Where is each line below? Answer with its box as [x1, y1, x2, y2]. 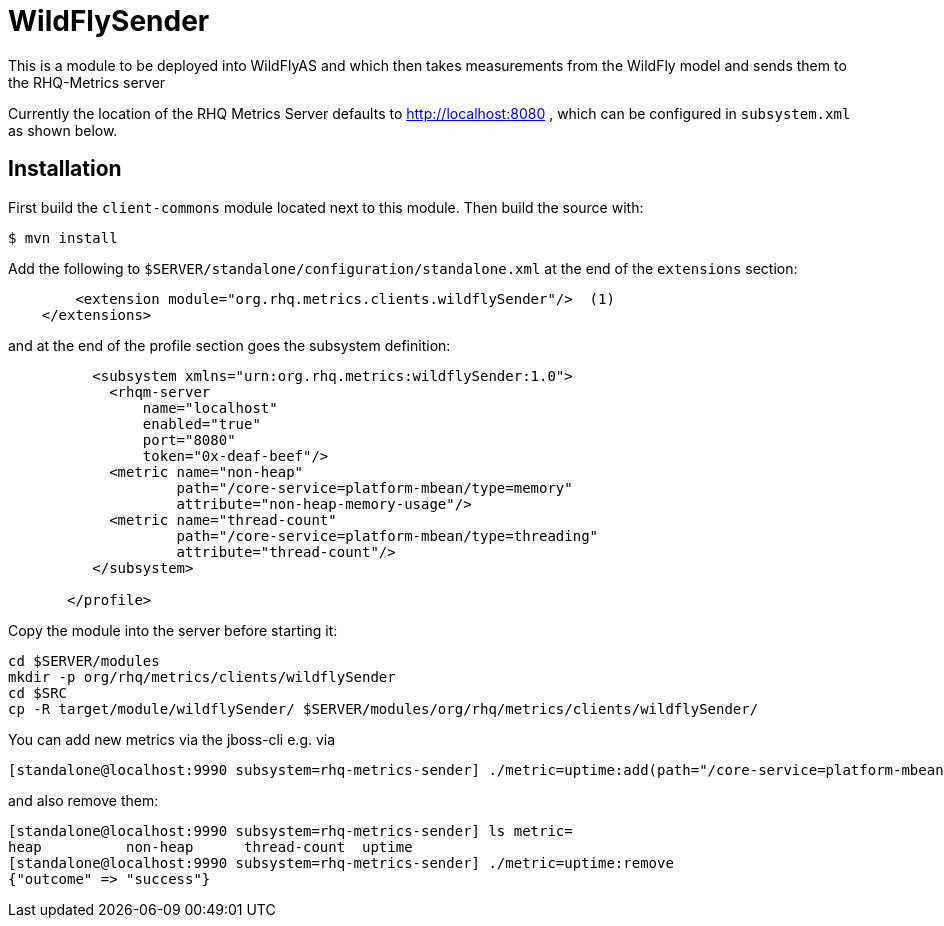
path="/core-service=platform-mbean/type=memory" [176, 479, 573, 496]
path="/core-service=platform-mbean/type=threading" [176, 527, 599, 544]
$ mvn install [8, 229, 118, 246]
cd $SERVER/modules [8, 652, 160, 669]
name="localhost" [142, 399, 278, 416]
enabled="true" [142, 415, 261, 432]
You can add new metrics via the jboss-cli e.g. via [8, 730, 336, 748]
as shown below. [8, 121, 118, 139]
